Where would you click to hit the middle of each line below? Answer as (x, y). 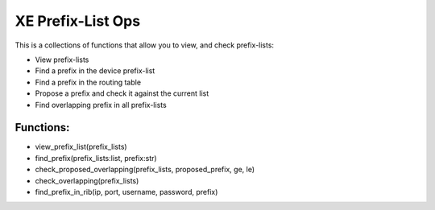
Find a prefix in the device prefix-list (95, 71)
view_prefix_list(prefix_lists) (81, 147)
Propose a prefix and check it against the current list (122, 93)
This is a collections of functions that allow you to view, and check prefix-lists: (144, 45)
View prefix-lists (62, 60)
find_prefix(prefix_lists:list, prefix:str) (96, 158)
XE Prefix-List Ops (78, 21)
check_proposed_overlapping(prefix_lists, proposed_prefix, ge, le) (145, 170)
